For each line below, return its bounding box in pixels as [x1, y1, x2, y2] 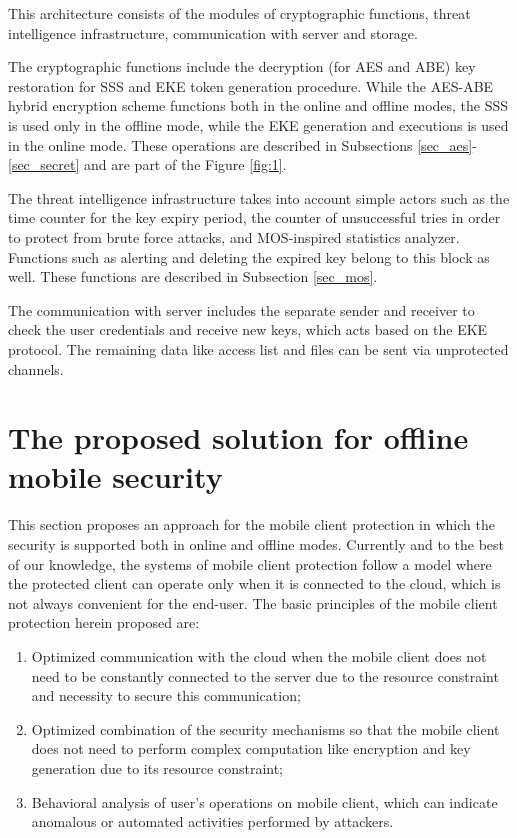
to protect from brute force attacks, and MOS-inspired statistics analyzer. [8, 226, 460, 247]
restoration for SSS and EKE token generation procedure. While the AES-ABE [8, 75, 494, 96]
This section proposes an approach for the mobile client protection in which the [8, 514, 495, 535]
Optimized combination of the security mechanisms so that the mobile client [31, 718, 500, 739]
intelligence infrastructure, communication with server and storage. [8, 22, 418, 43]
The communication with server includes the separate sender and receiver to [8, 299, 475, 320]
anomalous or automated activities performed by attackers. [31, 811, 394, 832]
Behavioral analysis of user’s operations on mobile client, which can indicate [31, 791, 498, 812]
